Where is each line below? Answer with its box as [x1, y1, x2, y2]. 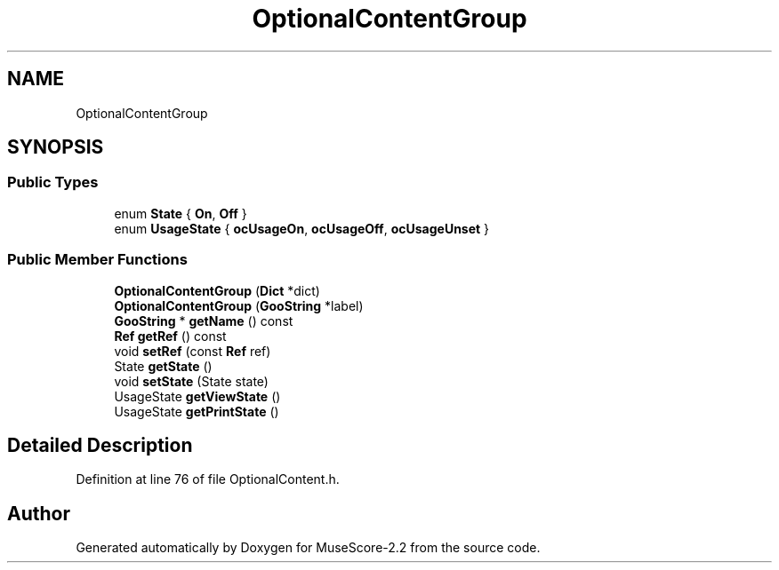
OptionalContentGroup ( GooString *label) [114, 297, 364, 313]
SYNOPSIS [7, 136, 104, 159]
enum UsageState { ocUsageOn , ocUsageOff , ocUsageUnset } [114, 220, 490, 236]
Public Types [7, 173, 99, 192]
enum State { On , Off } [114, 205, 247, 221]
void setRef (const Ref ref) [114, 343, 271, 359]
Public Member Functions [7, 250, 188, 269]
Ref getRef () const [114, 328, 227, 344]
